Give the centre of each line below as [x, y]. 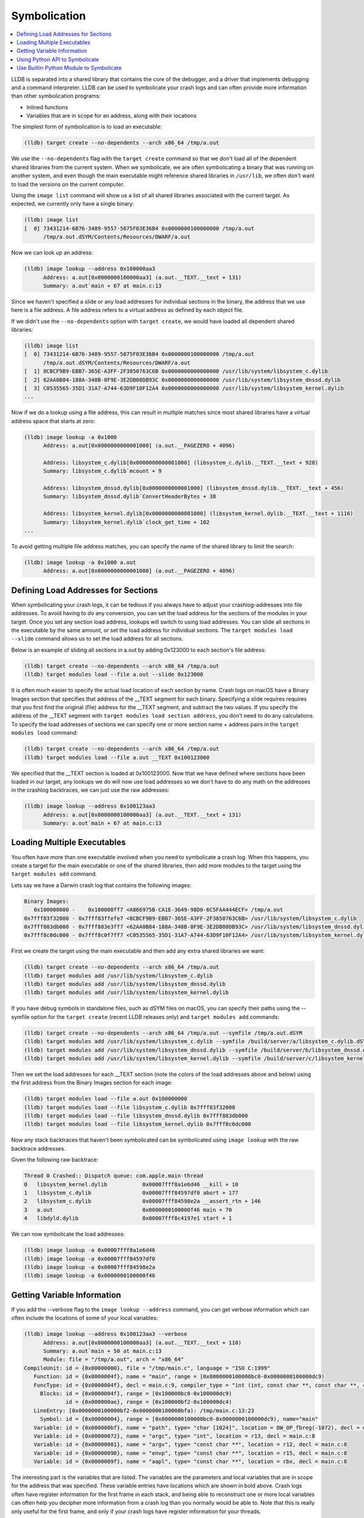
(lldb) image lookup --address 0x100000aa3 [90, 269]
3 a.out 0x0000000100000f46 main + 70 [128, 1210]
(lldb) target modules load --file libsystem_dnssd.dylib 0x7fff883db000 [136, 1116]
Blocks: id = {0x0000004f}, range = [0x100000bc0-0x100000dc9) [136, 1393]
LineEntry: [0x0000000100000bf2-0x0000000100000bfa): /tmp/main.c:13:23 [144, 1411]
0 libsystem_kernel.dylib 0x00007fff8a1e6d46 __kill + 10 [131, 1184]
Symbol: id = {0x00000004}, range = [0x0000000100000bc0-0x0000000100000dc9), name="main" [179, 1419]
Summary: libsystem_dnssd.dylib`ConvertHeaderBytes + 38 [130, 497]
